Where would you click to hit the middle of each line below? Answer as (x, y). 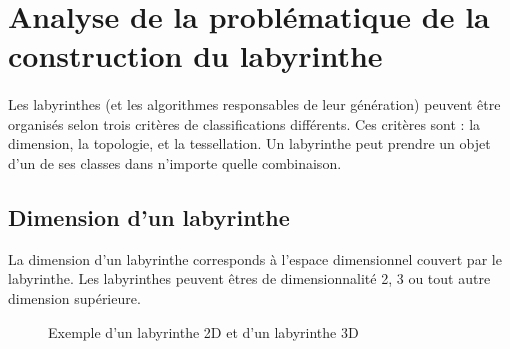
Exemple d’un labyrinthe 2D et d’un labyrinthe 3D (203, 331)
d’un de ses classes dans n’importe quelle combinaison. (175, 162)
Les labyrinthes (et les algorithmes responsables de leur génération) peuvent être (254, 104)
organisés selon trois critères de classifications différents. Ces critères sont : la (244, 123)
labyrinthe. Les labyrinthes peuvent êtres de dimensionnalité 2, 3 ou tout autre (249, 278)
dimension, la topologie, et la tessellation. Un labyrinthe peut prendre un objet (249, 143)
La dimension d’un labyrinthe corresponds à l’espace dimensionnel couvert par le (255, 258)
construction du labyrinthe (195, 55)
